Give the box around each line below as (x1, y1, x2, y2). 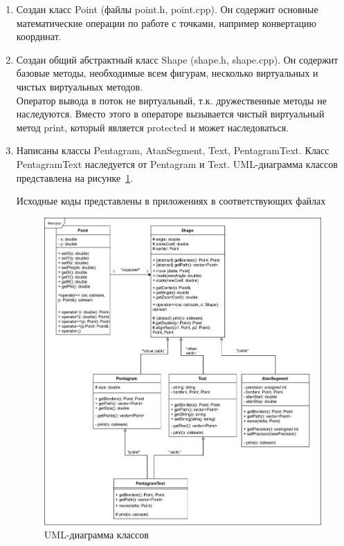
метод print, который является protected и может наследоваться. (16, 120, 289, 134)
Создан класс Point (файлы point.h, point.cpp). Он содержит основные (16, 2, 318, 16)
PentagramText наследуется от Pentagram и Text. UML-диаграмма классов (16, 156, 338, 171)
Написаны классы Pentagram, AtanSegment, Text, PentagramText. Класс (16, 143, 329, 158)
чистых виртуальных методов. (16, 79, 143, 93)
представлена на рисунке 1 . (16, 170, 134, 185)
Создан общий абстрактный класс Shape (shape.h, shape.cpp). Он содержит (16, 52, 338, 66)
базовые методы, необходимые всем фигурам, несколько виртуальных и (16, 66, 318, 80)
